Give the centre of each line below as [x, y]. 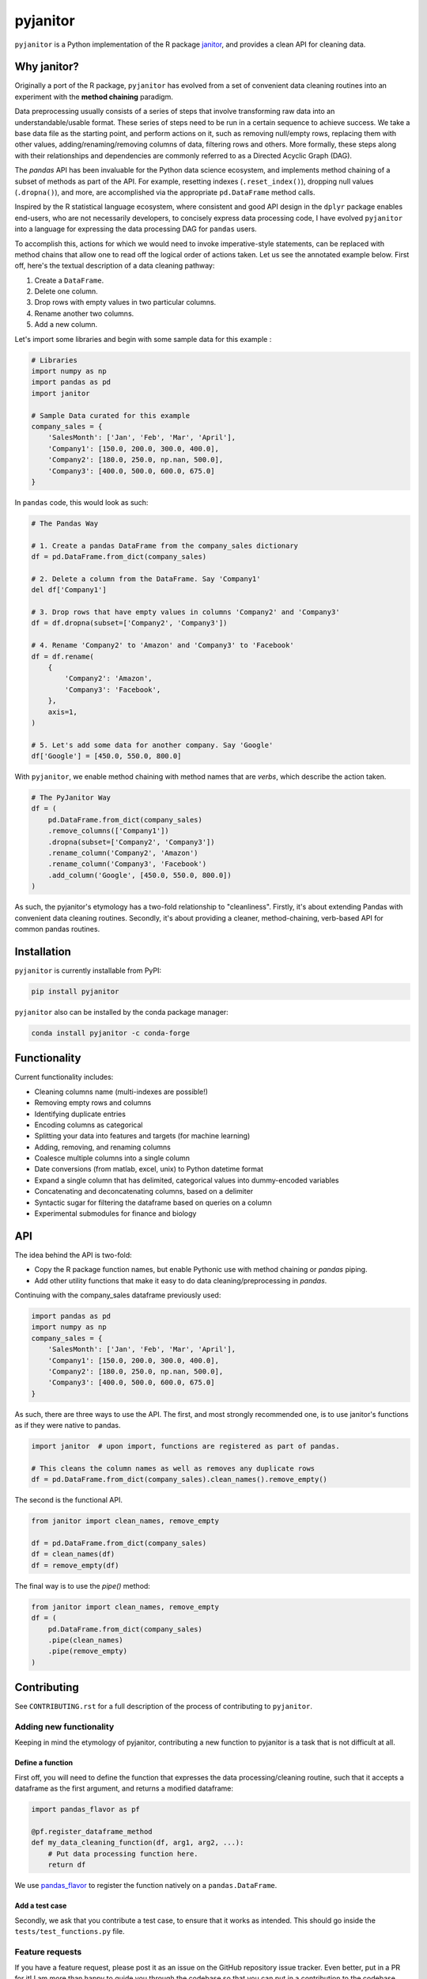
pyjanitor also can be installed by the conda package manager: [121, 1012]
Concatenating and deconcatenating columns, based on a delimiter [144, 1191]
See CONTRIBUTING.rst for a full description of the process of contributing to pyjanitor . [163, 1707]
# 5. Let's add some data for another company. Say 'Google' [152, 745]
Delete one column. [66, 291]
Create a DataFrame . [69, 280]
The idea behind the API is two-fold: [73, 1255]
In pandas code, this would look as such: [81, 502]
